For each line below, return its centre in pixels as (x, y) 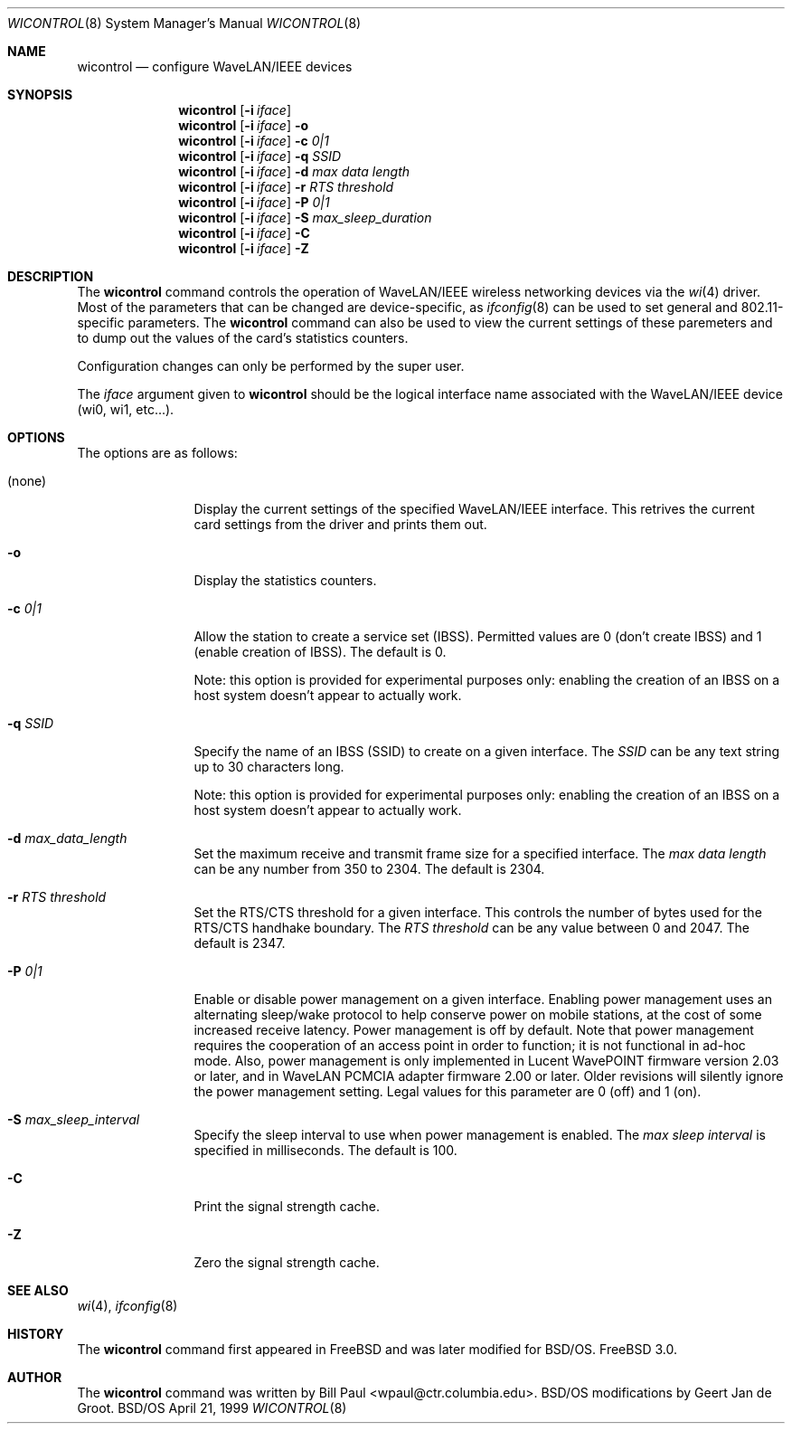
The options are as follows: (157, 453)
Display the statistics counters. (285, 580)
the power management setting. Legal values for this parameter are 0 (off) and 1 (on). (448, 1091)
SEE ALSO (38, 1290)
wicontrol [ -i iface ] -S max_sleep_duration (305, 218)
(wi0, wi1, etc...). (126, 409)
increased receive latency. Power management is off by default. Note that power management (474, 1030)
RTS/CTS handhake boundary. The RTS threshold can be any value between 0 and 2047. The (471, 928)
